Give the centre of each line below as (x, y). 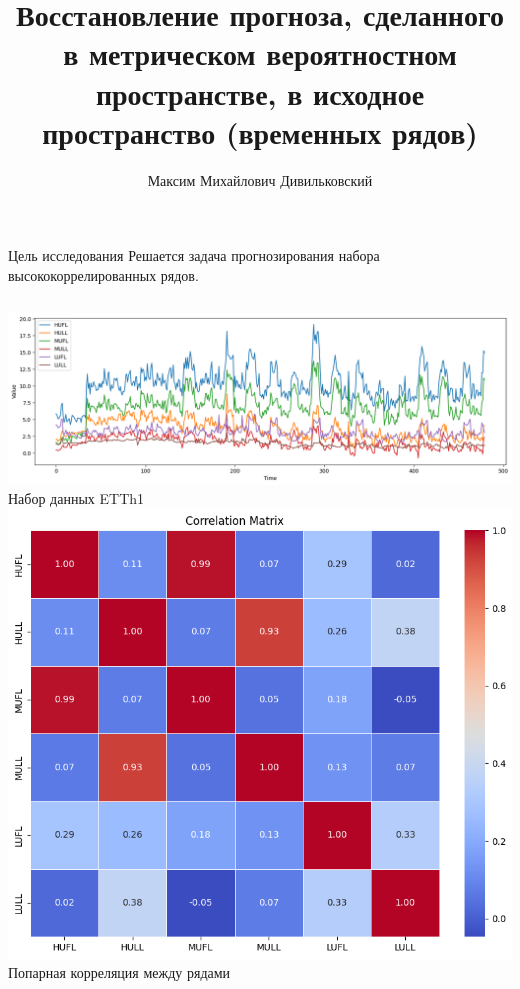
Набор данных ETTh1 (76, 498)
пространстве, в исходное (260, 92)
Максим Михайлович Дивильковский (260, 179)
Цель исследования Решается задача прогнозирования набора (194, 255)
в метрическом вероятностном (260, 53)
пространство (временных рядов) (260, 131)
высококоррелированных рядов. (103, 274)
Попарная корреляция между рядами (119, 972)
